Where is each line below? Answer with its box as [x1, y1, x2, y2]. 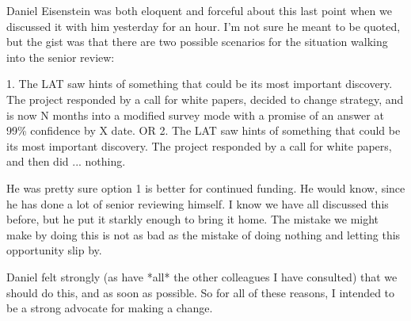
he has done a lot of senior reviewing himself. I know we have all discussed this [6, 195, 389, 212]
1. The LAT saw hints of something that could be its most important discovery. [6, 75, 393, 92]
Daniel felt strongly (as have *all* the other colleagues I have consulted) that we [6, 268, 398, 285]
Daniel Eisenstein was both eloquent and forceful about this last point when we [6, 2, 392, 18]
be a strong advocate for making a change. [6, 300, 213, 316]
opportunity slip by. [6, 242, 102, 258]
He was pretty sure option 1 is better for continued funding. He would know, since [6, 179, 405, 196]
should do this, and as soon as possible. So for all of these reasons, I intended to [6, 284, 395, 300]
